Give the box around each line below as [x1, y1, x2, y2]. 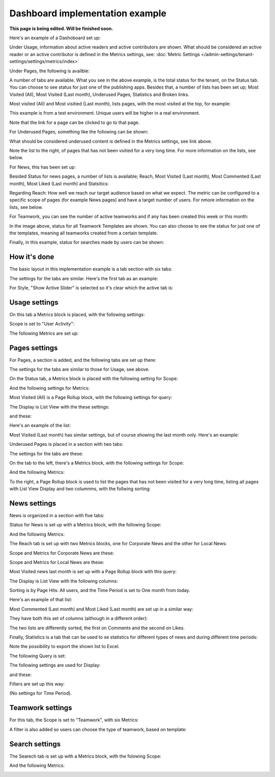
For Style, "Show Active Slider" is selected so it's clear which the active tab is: [9, 285, 174, 290]
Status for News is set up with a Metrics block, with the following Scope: [9, 522, 161, 528]
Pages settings [9, 343, 58, 352]
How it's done [9, 253, 54, 261]
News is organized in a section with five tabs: [9, 512, 104, 518]
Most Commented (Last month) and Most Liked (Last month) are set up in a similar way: [9, 606, 194, 612]
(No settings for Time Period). [9, 690, 72, 696]
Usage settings [9, 298, 59, 307]
